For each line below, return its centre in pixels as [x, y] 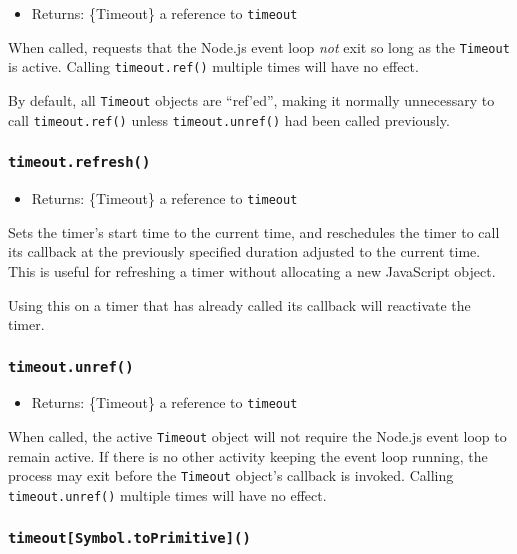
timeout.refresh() [79, 162]
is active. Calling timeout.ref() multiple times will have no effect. [213, 66]
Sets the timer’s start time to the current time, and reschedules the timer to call [254, 231]
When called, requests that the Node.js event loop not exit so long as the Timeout [259, 46]
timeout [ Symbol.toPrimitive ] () [129, 537]
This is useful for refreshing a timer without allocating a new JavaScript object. [252, 270]
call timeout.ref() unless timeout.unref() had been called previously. [229, 119]
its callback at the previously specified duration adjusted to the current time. [244, 251]
